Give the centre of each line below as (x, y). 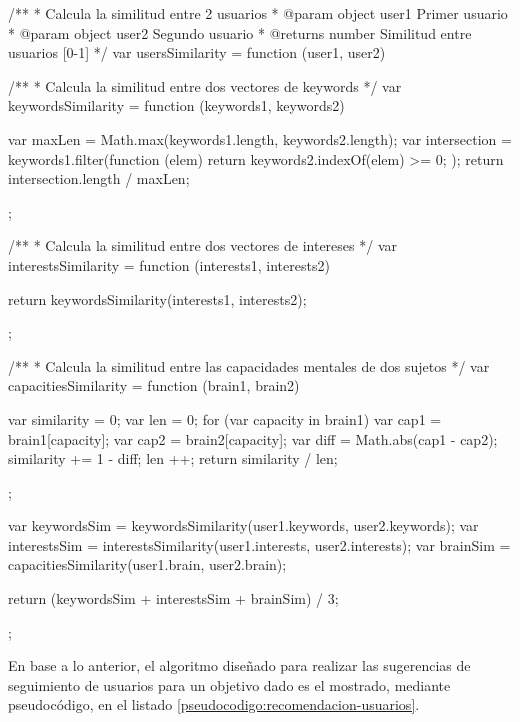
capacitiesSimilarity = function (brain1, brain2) (154, 385)
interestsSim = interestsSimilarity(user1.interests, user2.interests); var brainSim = (259, 544)
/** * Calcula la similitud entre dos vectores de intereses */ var (202, 245)
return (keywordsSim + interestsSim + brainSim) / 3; (173, 598)
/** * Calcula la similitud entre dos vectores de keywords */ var (205, 85)
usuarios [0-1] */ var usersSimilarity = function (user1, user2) (197, 52)
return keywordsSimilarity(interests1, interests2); (157, 298)
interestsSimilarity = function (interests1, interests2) (169, 264)
